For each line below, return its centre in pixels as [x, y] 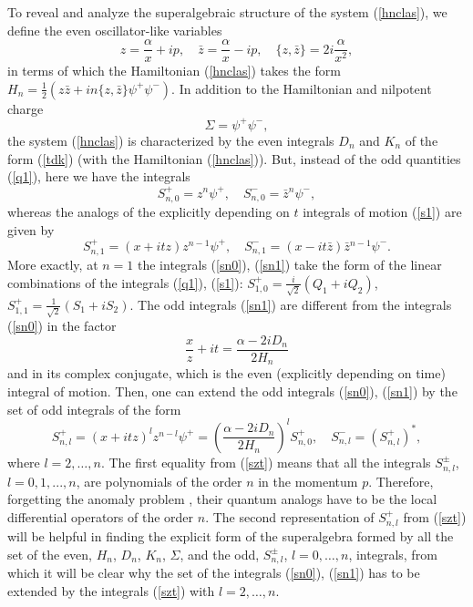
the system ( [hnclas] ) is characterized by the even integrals [171, 140]
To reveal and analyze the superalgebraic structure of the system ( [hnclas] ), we [227, 12]
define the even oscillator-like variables [115, 30]
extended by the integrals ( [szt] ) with [111, 591]
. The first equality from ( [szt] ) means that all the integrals [266, 462]
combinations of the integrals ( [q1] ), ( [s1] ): [125, 282]
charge [26, 108]
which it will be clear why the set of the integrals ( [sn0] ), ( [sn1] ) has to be [214, 573]
